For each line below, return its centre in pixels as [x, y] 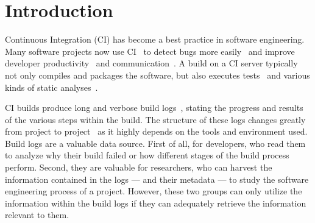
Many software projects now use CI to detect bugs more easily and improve [150, 51]
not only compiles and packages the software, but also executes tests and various [157, 75]
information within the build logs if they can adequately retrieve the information [156, 203]
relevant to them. [37, 215]
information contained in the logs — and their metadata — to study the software [157, 179]
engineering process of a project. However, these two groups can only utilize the [154, 191]
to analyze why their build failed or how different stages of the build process [147, 155]
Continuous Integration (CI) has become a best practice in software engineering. [155, 39]
